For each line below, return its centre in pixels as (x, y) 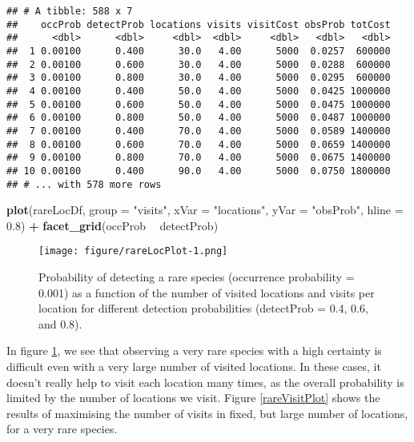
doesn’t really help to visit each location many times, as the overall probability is (205, 382)
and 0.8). (60, 323)
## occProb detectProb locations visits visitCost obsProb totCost (199, 24)
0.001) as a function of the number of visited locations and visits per (207, 292)
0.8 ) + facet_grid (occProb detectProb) (113, 225)
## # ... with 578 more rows (84, 184)
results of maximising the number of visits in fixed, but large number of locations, (207, 413)
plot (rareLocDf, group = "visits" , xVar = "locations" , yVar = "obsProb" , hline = (205, 210)
